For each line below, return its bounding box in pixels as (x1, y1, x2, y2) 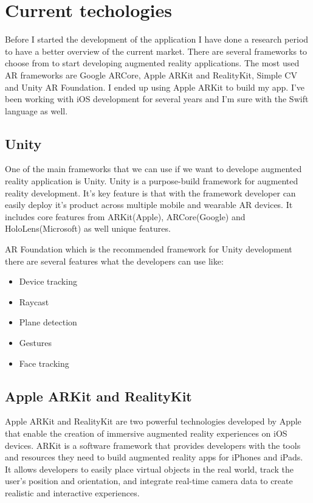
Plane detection (19, 316, 77, 328)
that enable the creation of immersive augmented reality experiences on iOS (5, 427, 287, 439)
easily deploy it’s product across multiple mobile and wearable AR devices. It (5, 198, 293, 211)
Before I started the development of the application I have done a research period (5, 33, 309, 46)
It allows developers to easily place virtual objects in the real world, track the (5, 462, 294, 475)
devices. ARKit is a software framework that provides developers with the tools (5, 439, 301, 451)
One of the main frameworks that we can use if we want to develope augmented (5, 162, 302, 175)
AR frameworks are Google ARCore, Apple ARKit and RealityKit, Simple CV (5, 68, 297, 81)
